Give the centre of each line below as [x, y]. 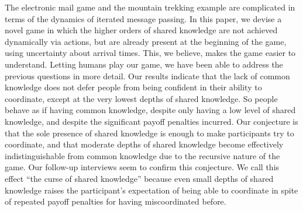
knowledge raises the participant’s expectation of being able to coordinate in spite [151, 190]
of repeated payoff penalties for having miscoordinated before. [116, 201]
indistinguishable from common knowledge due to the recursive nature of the [142, 155]
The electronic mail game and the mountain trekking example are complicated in [150, 7]
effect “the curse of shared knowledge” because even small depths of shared [139, 178]
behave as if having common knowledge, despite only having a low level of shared [150, 110]
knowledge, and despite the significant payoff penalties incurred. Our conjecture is [151, 121]
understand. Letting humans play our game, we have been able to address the [144, 64]
